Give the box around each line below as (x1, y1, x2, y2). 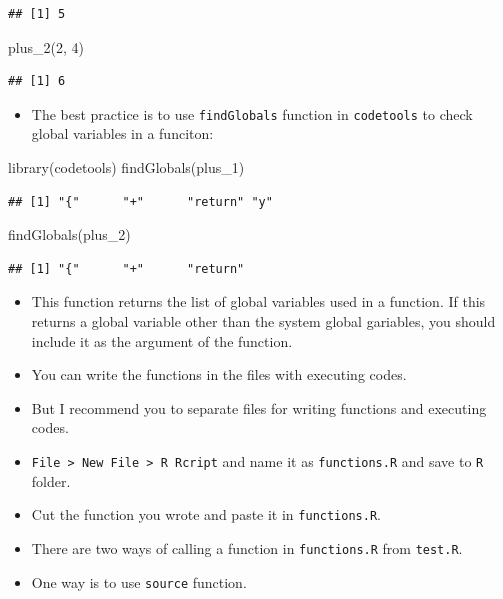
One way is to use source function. (31, 571, 247, 592)
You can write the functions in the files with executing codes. (31, 364, 407, 385)
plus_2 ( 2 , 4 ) (8, 36, 84, 57)
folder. (31, 470, 71, 491)
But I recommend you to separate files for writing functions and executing (31, 397, 487, 418)
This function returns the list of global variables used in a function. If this (31, 291, 486, 312)
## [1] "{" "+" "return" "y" (8, 194, 273, 209)
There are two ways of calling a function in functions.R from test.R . (31, 537, 463, 558)
